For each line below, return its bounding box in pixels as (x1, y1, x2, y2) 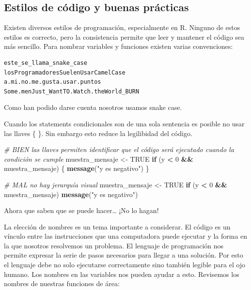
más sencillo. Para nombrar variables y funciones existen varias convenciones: (4, 41, 233, 51)
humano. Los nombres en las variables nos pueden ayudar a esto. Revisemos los (4, 269, 239, 279)
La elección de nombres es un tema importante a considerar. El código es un (4, 221, 231, 231)
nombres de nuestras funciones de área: (4, 278, 120, 289)
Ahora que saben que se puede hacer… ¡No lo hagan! (4, 205, 159, 215)
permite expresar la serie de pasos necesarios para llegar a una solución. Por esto (4, 250, 243, 260)
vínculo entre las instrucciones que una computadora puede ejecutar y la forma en (4, 231, 248, 241)
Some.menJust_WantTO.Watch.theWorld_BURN (4, 88, 140, 95)
